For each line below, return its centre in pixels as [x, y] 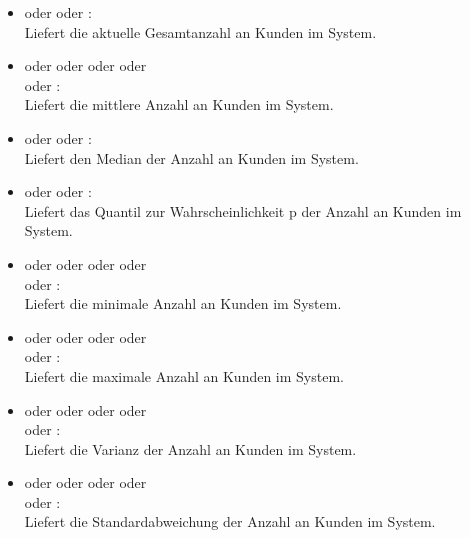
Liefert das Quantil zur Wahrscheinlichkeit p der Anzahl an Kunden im [243, 210]
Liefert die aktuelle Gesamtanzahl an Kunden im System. [200, 31]
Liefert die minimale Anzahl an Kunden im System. [183, 303]
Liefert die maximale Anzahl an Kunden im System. [184, 375]
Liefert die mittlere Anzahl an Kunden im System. [179, 104]
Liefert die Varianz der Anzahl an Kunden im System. [190, 448]
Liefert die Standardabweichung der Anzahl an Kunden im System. [230, 521]
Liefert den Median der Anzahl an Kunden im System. [191, 157]
